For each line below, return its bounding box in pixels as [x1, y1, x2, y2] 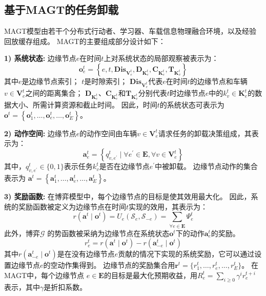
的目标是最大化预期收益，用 [104, 269, 197, 280]
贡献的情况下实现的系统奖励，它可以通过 [118, 248, 255, 259]
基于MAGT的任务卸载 [4, 2, 119, 17]
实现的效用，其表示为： [129, 201, 208, 212]
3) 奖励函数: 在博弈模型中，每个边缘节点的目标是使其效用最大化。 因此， [4, 191, 251, 202]
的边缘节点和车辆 [190, 75, 248, 86]
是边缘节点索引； [22, 75, 79, 86]
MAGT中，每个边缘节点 [4, 269, 85, 280]
